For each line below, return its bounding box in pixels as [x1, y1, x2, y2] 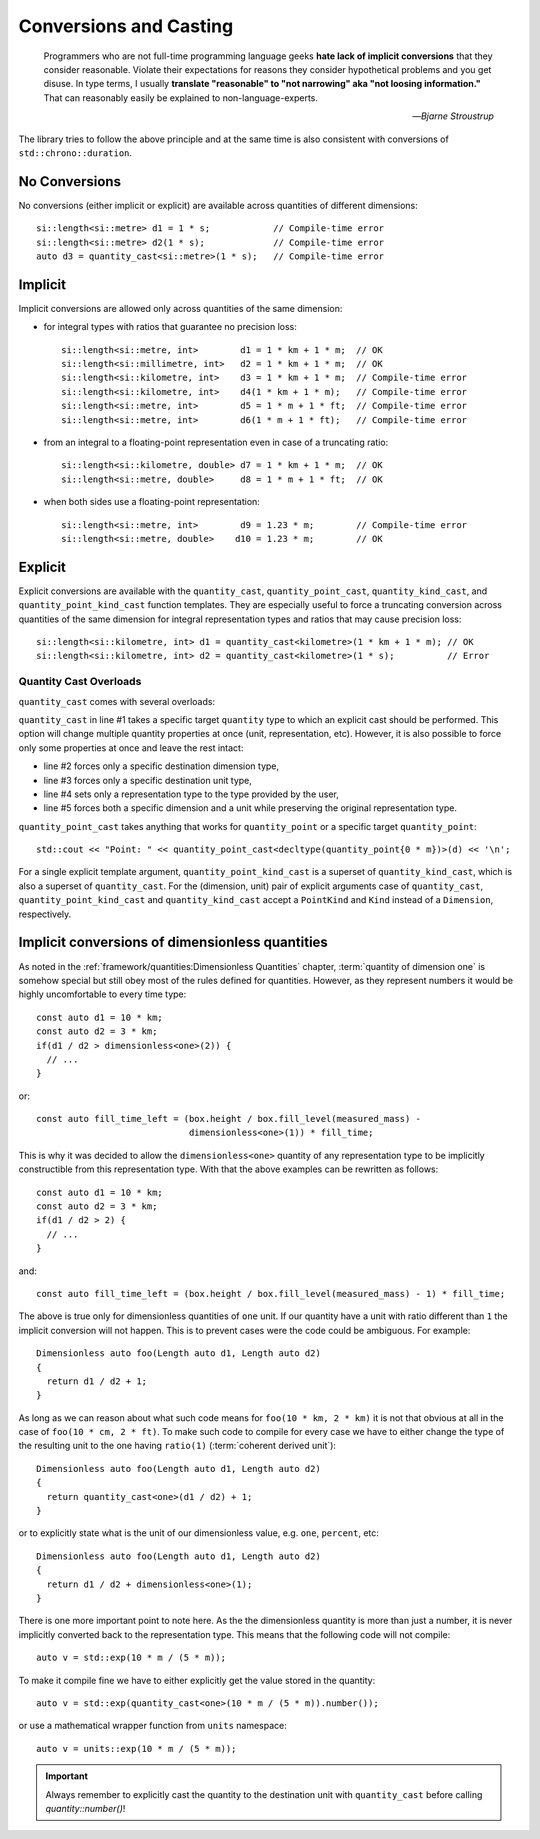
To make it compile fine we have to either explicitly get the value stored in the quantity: [18, 1674, 376, 1686]
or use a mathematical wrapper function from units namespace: [18, 1720, 287, 1732]
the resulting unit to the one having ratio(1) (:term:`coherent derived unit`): [18, 1440, 337, 1452]
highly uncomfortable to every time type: [18, 988, 187, 1000]
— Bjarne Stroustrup [411, 110, 494, 122]
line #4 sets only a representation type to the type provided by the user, [43, 788, 340, 800]
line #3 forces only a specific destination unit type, [43, 774, 252, 786]
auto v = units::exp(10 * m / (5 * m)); [36, 1743, 237, 1754]
